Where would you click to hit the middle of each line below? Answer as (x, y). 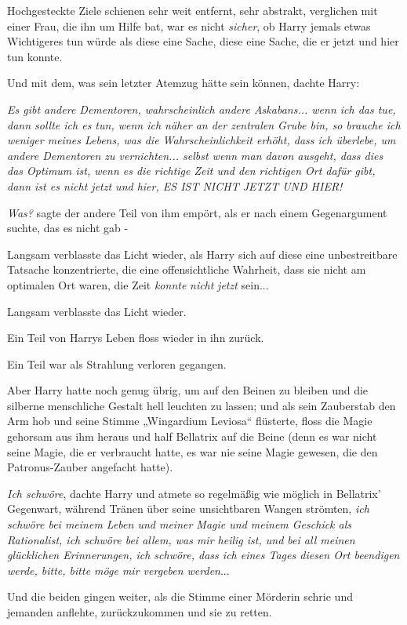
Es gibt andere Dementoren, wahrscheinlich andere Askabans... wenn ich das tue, (202, 109)
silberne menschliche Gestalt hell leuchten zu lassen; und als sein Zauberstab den (202, 405)
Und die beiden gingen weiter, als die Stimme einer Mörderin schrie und (180, 596)
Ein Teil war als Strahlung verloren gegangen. (117, 363)
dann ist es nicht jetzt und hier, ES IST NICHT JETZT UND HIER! (175, 185)
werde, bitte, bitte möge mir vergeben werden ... (118, 570)
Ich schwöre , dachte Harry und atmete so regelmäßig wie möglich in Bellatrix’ (194, 493)
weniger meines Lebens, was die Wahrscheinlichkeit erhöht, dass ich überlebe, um (202, 140)
